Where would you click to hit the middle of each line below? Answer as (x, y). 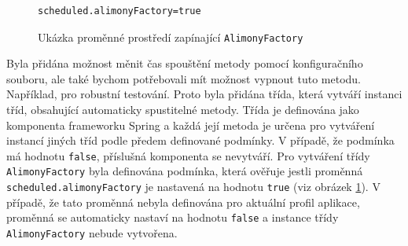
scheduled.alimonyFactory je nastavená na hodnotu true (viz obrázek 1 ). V (193, 187)
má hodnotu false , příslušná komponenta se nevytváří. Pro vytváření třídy (188, 155)
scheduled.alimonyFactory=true (119, 11)
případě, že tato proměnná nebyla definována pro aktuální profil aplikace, (183, 202)
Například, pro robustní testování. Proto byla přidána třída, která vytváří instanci (204, 94)
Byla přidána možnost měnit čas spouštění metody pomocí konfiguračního (185, 63)
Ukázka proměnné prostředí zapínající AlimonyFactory (171, 37)
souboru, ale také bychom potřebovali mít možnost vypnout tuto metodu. (184, 78)
